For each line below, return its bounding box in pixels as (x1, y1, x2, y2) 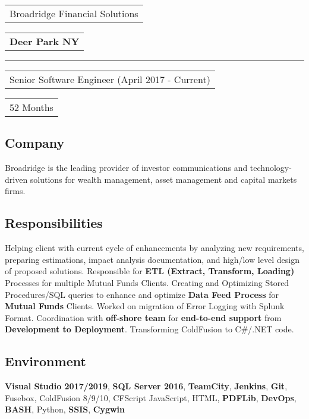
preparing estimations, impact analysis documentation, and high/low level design (5, 253, 299, 265)
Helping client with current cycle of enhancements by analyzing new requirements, (5, 242, 304, 254)
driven (5, 173, 28, 185)
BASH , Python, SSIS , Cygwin (5, 403, 125, 415)
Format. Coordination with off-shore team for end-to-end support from (5, 311, 282, 323)
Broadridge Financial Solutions (10, 7, 138, 20)
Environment (5, 352, 86, 370)
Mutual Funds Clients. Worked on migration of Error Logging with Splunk (5, 300, 285, 312)
